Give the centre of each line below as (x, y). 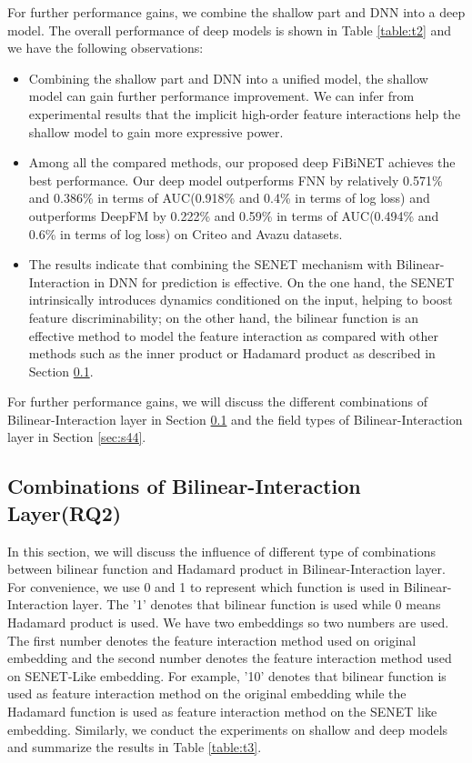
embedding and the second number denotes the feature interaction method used (230, 658)
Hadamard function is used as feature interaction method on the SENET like (222, 711)
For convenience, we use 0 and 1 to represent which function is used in (204, 586)
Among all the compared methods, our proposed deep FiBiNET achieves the (242, 162)
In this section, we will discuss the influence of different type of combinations (222, 551)
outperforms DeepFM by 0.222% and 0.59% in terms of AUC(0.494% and (234, 215)
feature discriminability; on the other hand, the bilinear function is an (223, 317)
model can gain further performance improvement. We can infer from (221, 96)
